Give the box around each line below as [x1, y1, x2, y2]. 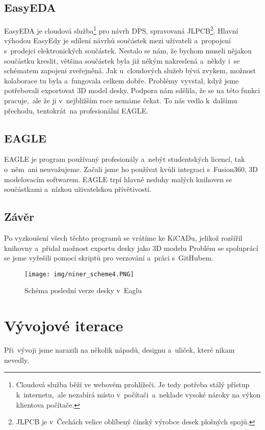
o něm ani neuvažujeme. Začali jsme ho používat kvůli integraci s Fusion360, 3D [4, 164, 258, 174]
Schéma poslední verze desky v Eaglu [24, 285, 142, 296]
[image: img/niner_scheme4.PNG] [24, 270, 134, 278]
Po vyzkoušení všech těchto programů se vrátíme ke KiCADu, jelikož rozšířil [4, 232, 243, 243]
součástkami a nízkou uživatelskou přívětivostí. [4, 184, 151, 194]
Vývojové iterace [4, 315, 123, 336]
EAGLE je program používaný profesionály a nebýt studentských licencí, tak [4, 154, 245, 164]
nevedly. [4, 354, 30, 365]
